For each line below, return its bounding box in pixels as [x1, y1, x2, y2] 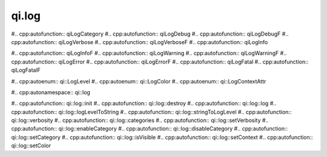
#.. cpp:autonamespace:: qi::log [11, 88, 91, 96]
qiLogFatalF [11, 66, 41, 74]
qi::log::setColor [11, 142, 51, 149]
